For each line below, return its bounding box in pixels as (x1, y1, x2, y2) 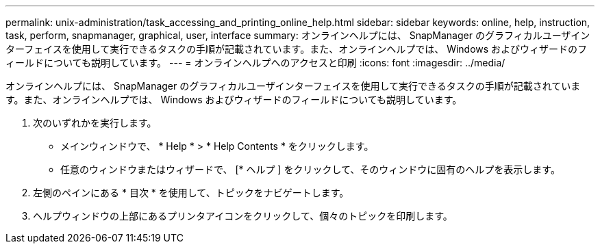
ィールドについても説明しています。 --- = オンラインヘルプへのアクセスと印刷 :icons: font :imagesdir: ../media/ (5, 57, 505, 68)
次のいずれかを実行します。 (33, 117, 157, 129)
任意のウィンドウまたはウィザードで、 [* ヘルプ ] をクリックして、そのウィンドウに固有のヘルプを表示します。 (60, 163, 560, 175)
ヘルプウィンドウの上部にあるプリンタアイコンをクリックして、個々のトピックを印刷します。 (33, 210, 453, 222)
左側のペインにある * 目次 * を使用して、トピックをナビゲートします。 (33, 187, 349, 198)
